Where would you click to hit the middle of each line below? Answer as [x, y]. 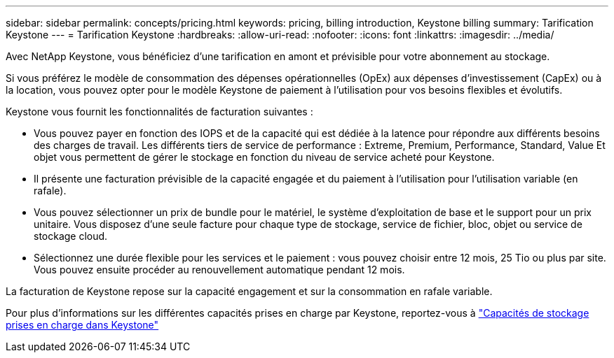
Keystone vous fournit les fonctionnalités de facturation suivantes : [159, 112]
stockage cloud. [71, 236]
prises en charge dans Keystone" [82, 325]
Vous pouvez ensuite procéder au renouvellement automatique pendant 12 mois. [219, 270]
